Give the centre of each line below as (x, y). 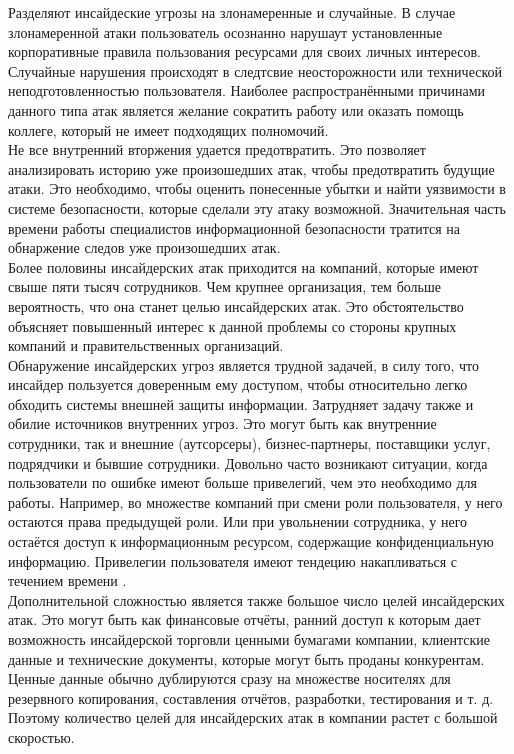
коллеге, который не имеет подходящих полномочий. (168, 129)
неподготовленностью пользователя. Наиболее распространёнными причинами (247, 90)
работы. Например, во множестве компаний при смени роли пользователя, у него (255, 501)
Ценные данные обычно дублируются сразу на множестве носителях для (229, 678)
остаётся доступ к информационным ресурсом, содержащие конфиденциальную (251, 541)
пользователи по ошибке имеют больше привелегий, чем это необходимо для (242, 482)
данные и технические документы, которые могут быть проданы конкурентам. (246, 658)
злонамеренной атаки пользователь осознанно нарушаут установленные (225, 31)
